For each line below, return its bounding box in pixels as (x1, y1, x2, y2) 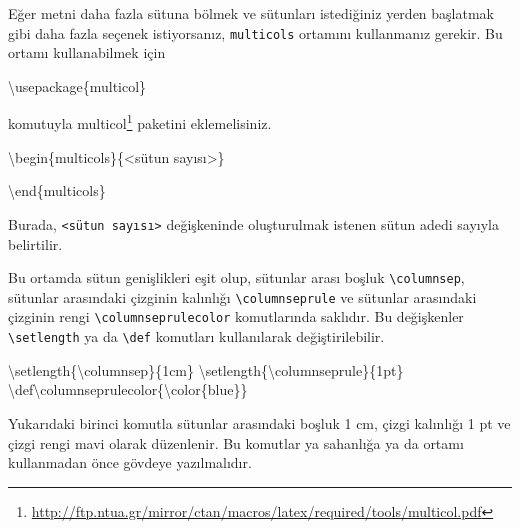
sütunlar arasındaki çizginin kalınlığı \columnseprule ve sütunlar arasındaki (8, 286, 477, 307)
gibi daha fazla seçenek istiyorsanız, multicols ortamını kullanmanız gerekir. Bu (8, 22, 503, 43)
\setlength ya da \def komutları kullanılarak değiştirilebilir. (8, 326, 385, 347)
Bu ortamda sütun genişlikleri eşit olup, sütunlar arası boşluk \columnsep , (8, 267, 465, 288)
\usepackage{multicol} (8, 75, 147, 96)
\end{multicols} (8, 180, 106, 201)
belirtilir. (8, 233, 63, 254)
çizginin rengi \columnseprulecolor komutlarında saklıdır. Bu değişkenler (8, 306, 464, 327)
